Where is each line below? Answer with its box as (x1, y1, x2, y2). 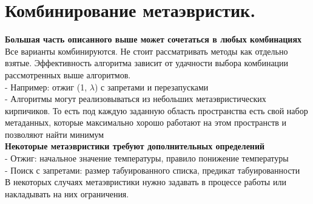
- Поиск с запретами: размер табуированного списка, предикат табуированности (5, 163, 300, 176)
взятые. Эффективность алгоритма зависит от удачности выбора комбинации (5, 56, 289, 69)
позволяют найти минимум (5, 127, 104, 140)
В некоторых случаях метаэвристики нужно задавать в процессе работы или (5, 175, 286, 188)
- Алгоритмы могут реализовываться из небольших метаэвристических (5, 92, 266, 105)
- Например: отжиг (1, (5, 80, 87, 93)
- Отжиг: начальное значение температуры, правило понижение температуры (5, 152, 289, 165)
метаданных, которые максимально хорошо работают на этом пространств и (5, 116, 287, 129)
